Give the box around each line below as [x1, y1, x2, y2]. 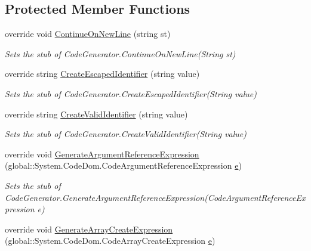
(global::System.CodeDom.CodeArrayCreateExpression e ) [5, 234, 215, 247]
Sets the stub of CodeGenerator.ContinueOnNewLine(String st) [5, 47, 236, 60]
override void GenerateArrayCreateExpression [5, 222, 173, 235]
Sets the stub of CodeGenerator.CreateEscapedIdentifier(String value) [5, 87, 257, 100]
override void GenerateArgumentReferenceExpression [5, 147, 199, 160]
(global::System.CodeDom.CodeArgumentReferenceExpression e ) [5, 159, 242, 172]
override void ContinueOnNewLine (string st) [5, 27, 171, 40]
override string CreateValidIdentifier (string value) [5, 107, 188, 120]
